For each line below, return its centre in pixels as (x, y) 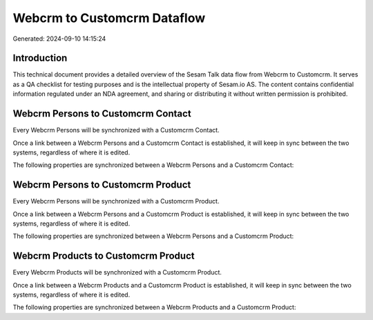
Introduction (40, 58)
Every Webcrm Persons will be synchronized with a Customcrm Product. (116, 201)
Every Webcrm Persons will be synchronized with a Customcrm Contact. (116, 130)
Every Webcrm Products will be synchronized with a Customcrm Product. (117, 272)
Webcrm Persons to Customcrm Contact (102, 114)
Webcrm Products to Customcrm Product (104, 256)
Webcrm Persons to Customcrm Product (102, 185)
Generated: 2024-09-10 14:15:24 (59, 39)
